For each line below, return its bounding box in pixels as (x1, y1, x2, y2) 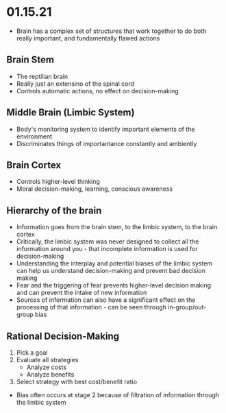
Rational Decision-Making (6, 330, 119, 342)
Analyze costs (26, 363, 66, 371)
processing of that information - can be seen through (16, 303, 167, 311)
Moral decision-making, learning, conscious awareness (16, 185, 173, 193)
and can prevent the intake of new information (16, 289, 147, 297)
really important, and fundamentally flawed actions (16, 34, 160, 42)
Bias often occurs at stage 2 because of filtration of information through (16, 391, 220, 399)
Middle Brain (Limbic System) (6, 107, 135, 119)
